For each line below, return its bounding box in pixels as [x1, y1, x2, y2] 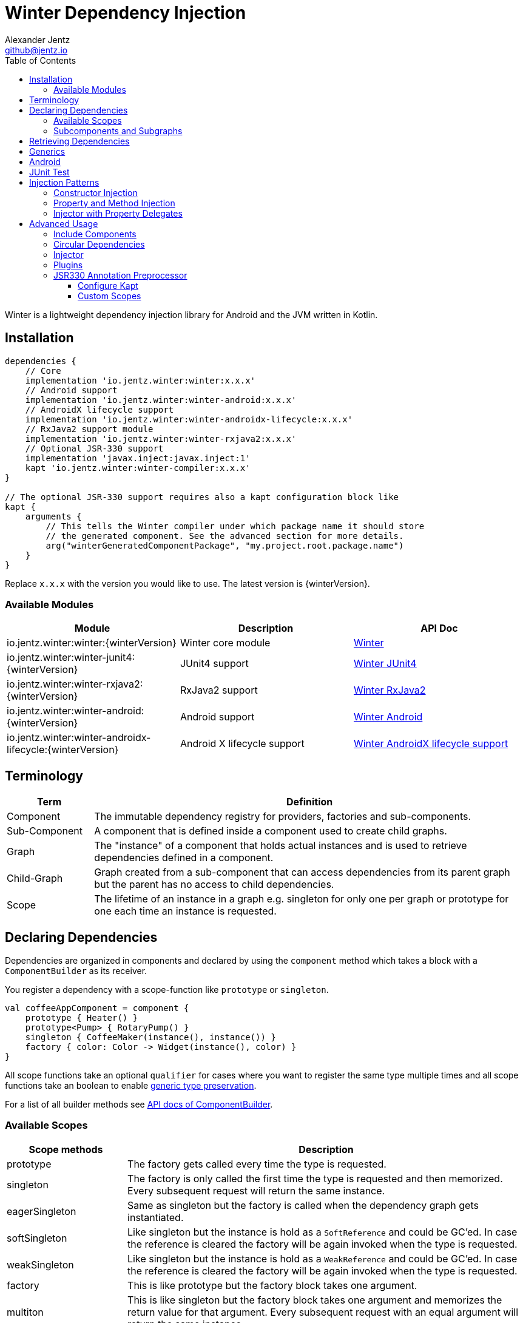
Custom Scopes [78, 290, 141, 301]
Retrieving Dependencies [29, 135, 130, 146]
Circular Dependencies [53, 239, 145, 249]
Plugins [53, 259, 83, 270]
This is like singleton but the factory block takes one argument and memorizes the [127, 1293, 502, 1306]
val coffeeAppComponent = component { [5, 1003, 189, 1013]
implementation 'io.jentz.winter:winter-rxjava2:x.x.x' [25, 433, 297, 444]
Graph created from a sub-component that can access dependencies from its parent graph [94, 866, 510, 879]
